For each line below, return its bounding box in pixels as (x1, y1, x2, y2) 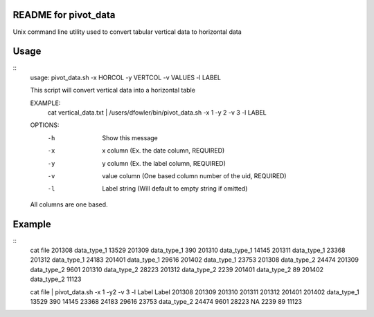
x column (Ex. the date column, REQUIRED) (102, 146, 225, 155)
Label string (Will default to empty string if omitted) (102, 184, 248, 193)
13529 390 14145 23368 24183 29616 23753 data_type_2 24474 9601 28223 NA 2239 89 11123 (30, 297, 303, 305)
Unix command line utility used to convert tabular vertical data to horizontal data (12, 28, 242, 36)
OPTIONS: (30, 121, 60, 129)
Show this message (102, 133, 159, 142)
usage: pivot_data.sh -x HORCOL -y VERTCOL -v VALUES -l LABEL (30, 73, 222, 81)
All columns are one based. (30, 200, 108, 209)
